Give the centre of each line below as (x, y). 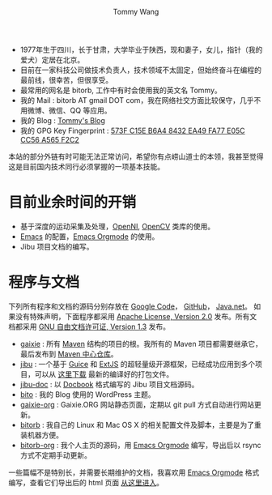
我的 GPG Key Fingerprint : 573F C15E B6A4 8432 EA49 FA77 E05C (132, 130)
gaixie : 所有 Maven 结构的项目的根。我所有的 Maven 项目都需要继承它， (141, 344)
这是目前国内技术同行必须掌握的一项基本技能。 (86, 166)
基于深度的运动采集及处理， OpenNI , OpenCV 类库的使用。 (117, 226)
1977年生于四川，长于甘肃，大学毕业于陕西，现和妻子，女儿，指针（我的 (141, 49)
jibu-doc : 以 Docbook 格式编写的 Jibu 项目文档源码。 (109, 384)
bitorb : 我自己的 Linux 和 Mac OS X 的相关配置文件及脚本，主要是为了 (137, 425)
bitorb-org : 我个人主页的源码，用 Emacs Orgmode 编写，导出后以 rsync (140, 445)
